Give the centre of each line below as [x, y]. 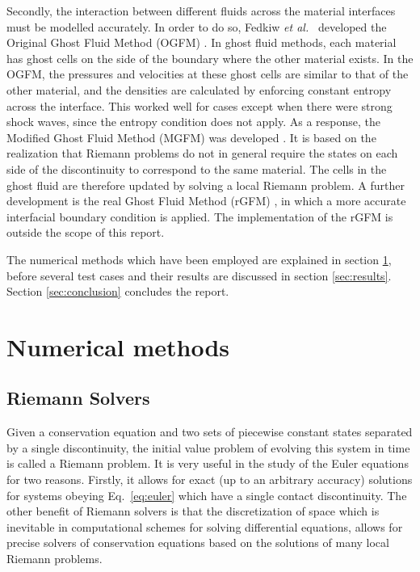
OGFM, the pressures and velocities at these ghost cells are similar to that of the [208, 74]
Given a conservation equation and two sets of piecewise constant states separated [210, 432]
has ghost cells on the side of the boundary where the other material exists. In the [210, 58]
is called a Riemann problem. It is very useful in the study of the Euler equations [208, 463]
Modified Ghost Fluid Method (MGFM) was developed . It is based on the [191, 137]
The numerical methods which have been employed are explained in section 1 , [199, 259]
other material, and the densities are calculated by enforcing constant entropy [199, 89]
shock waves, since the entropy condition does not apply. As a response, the [193, 122]
